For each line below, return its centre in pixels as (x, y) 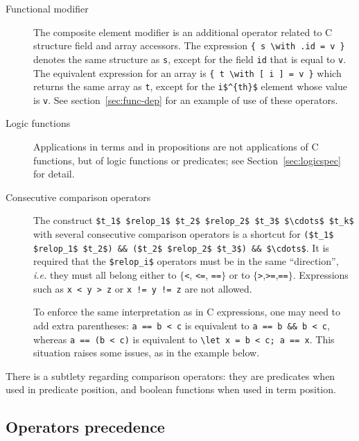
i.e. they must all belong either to (105, 275)
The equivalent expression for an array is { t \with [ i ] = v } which (187, 72)
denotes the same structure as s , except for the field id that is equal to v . (190, 59)
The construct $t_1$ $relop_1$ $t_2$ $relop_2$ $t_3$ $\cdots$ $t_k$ (194, 220)
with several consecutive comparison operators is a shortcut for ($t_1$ (184, 234)
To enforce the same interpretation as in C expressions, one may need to (187, 312)
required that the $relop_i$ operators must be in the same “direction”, (186, 261)
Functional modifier (47, 8)
